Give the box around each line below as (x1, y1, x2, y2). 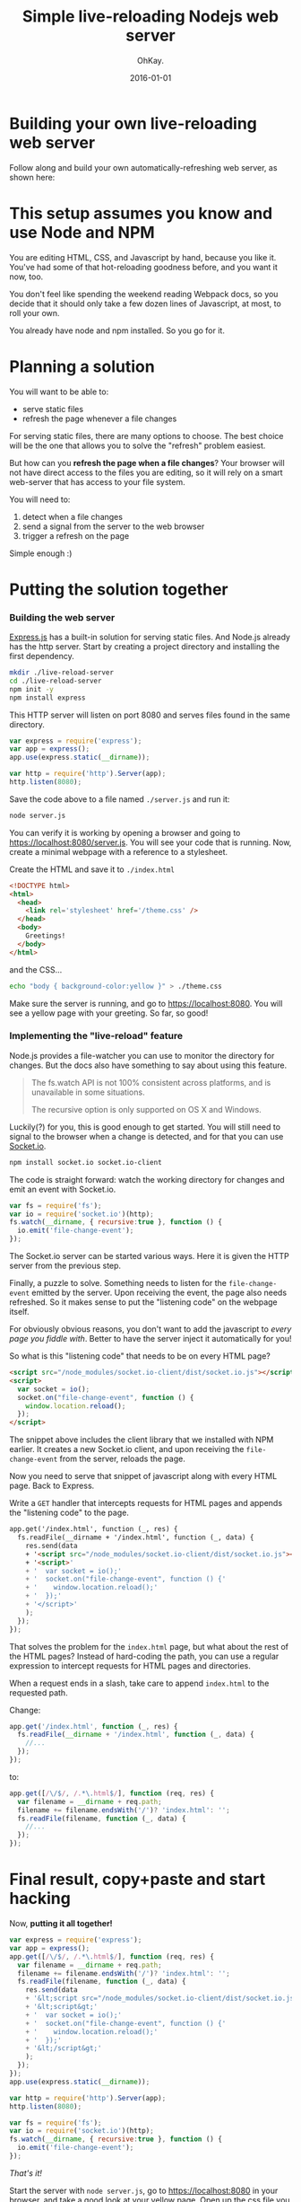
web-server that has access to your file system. (9, 476, 185, 487)
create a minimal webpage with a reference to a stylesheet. (9, 846, 228, 857)
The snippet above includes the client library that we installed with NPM (9, 1434, 274, 1445)
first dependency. (9, 651, 74, 662)
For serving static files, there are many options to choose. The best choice (9, 430, 284, 441)
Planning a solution (9, 357, 155, 376)
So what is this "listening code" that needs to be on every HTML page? (9, 1351, 271, 1361)
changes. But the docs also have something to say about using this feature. (9, 1060, 288, 1070)
